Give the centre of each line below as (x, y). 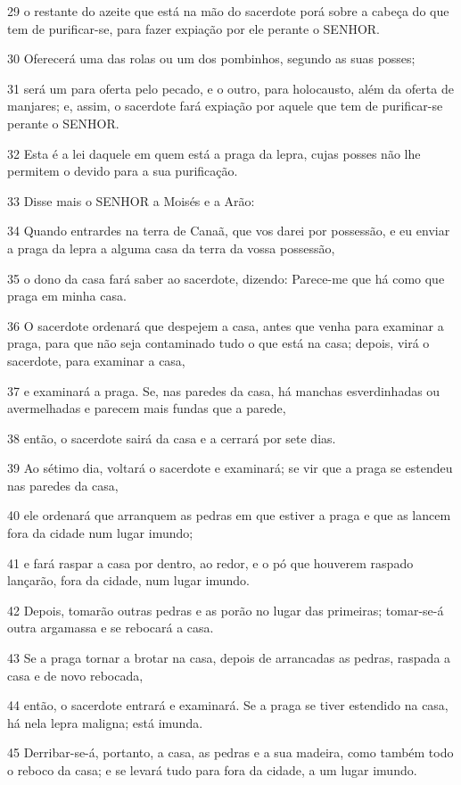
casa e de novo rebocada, (75, 675)
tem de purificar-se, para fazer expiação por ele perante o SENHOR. (193, 28)
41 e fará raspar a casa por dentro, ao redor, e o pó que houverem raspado (210, 562)
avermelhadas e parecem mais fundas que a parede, (147, 408)
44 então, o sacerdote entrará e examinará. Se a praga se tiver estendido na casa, (228, 705)
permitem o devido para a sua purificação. (123, 171)
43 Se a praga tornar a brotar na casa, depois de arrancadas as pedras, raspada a (229, 658)
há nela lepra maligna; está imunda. (105, 722)
